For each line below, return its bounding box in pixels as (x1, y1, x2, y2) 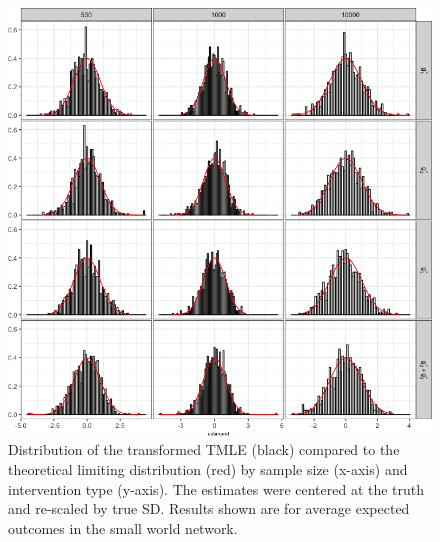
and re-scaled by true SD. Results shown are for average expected (8, 498, 410, 519)
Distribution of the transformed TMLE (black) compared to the (8, 439, 400, 460)
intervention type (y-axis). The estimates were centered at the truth (8, 478, 425, 499)
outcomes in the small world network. (8, 517, 238, 538)
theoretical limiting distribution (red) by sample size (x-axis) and (8, 458, 408, 479)
